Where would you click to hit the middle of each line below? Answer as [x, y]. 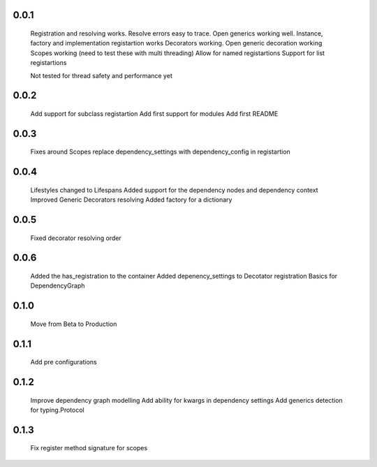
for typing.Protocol [57, 410]
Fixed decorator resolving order [76, 238]
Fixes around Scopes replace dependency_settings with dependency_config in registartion [161, 152]
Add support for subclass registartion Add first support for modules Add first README [154, 113]
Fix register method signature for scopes [89, 448]
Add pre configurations [64, 362]
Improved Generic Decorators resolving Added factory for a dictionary [131, 200]
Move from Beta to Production [74, 324]
